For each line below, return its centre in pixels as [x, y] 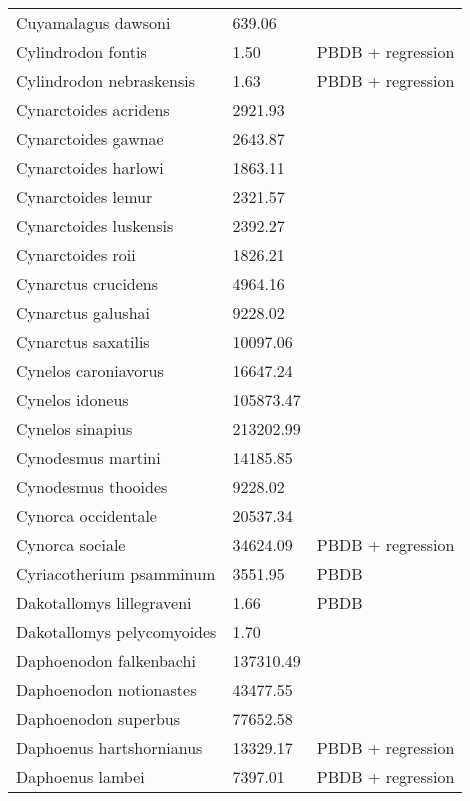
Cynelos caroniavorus [90, 370]
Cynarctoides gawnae [90, 138]
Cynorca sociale [71, 544]
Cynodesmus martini [88, 457]
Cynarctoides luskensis [95, 225]
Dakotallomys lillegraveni [104, 602]
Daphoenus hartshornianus [109, 747]
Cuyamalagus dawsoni [93, 22]
